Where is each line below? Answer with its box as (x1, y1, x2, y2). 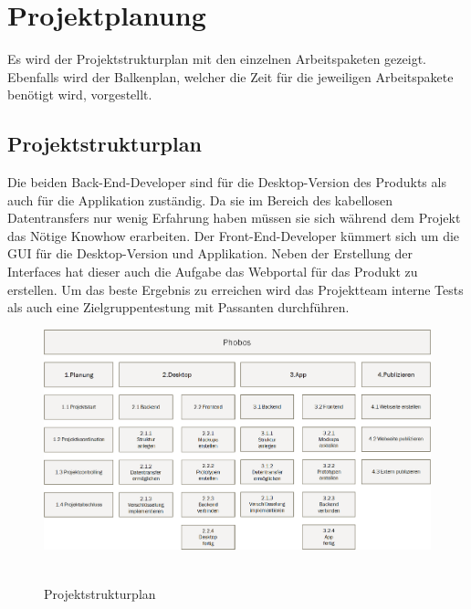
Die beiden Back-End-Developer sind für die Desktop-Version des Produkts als (7, 173, 446, 192)
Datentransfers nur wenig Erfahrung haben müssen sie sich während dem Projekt (7, 208, 461, 227)
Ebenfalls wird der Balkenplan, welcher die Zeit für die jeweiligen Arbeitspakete (7, 67, 454, 86)
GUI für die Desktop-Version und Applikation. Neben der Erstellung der (7, 244, 413, 263)
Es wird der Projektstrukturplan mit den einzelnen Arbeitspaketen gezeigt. (7, 49, 427, 68)
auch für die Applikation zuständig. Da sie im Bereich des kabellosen (7, 190, 392, 209)
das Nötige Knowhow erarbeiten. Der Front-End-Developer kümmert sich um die (7, 226, 460, 245)
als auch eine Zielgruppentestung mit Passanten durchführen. (7, 298, 350, 317)
